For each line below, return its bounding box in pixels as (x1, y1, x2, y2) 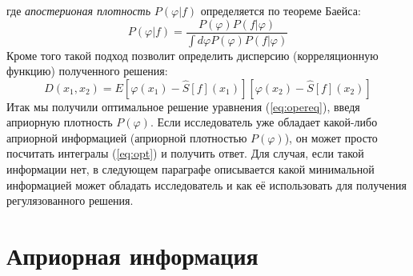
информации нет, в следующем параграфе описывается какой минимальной (6, 161, 375, 178)
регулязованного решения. (6, 192, 134, 209)
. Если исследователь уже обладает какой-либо (150, 114, 378, 130)
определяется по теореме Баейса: (200, 2, 361, 18)
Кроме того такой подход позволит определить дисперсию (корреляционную (6, 46, 379, 63)
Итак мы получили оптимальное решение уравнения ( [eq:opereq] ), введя (6, 98, 360, 114)
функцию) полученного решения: (6, 62, 168, 79)
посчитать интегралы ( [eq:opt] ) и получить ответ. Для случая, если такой (6, 145, 364, 162)
